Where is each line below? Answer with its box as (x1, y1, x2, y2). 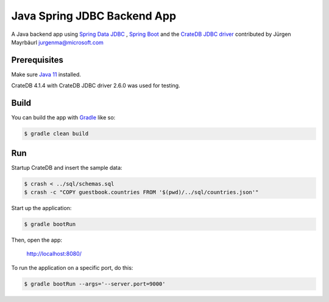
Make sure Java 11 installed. (11, 71, 82, 78)
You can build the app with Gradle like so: (11, 114, 116, 121)
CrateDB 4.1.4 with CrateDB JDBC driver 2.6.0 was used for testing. (11, 82, 180, 90)
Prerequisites (11, 55, 63, 65)
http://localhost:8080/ (26, 250, 82, 258)
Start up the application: (11, 204, 72, 211)
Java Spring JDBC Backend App (11, 9, 177, 23)
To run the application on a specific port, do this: (11, 264, 133, 271)
